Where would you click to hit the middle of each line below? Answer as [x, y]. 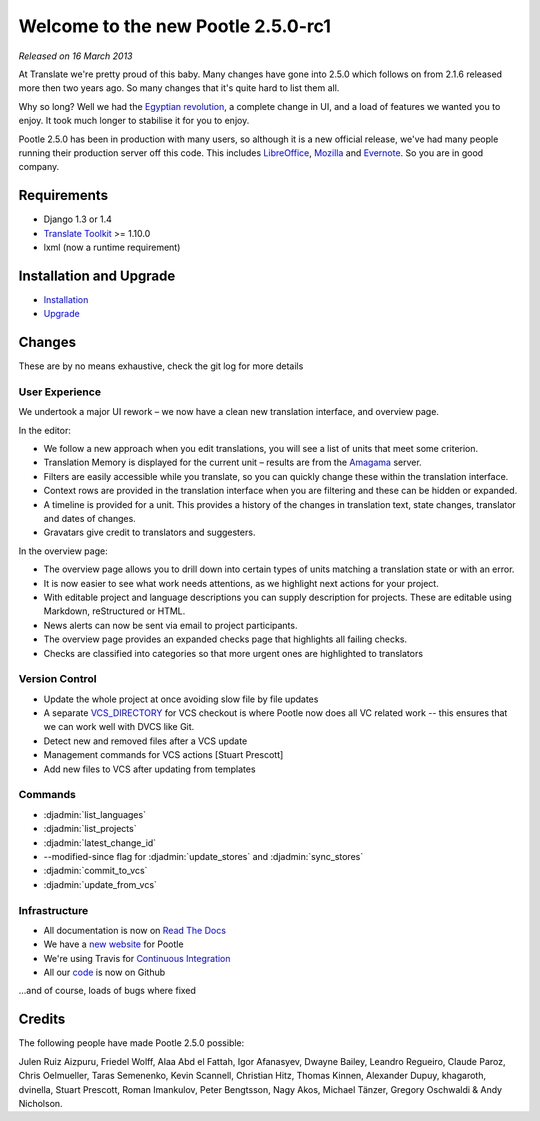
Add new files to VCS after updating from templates [149, 769]
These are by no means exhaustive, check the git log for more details [161, 366]
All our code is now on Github [104, 972]
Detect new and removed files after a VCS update [145, 741]
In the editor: [45, 430]
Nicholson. [41, 1103]
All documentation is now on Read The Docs [135, 930]
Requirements [63, 195]
